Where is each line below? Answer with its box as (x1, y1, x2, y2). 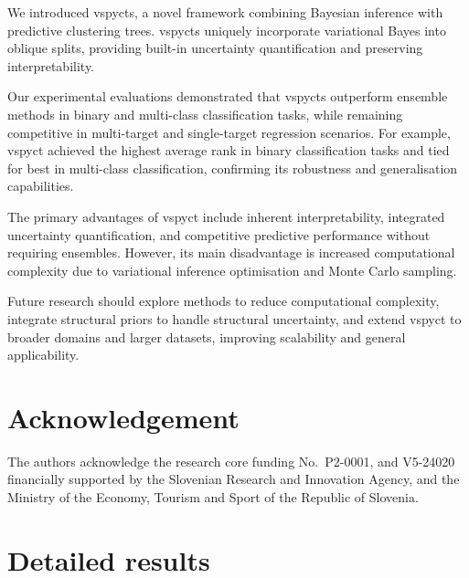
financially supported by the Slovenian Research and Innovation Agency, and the (7, 469, 460, 489)
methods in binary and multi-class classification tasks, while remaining (7, 104, 403, 123)
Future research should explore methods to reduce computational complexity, (7, 291, 440, 310)
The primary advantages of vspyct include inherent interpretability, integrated (7, 206, 445, 226)
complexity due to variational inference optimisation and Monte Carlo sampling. (7, 260, 457, 279)
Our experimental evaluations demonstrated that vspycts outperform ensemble (7, 87, 448, 106)
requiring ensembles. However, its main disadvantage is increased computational (7, 243, 455, 262)
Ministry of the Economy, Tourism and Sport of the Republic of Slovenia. (7, 488, 419, 506)
